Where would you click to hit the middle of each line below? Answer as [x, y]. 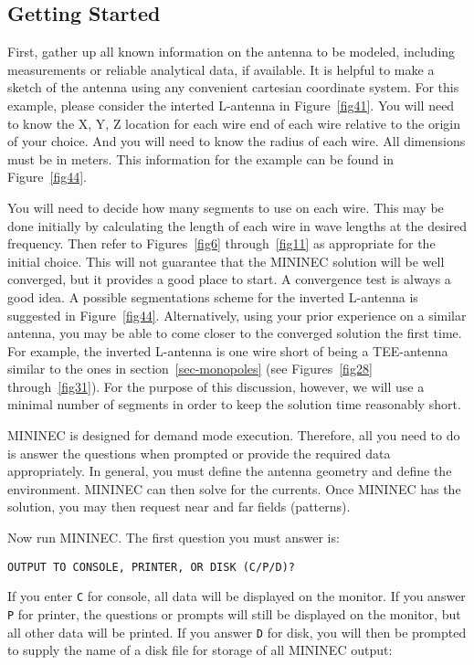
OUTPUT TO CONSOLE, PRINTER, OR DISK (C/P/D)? [151, 567]
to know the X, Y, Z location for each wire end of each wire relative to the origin [234, 123]
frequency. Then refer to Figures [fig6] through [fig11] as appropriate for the [221, 243]
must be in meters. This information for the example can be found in [201, 158]
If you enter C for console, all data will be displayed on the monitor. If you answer [237, 596]
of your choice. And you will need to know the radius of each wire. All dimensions [237, 141]
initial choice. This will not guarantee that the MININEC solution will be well [226, 261]
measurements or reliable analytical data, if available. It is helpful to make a [221, 69]
